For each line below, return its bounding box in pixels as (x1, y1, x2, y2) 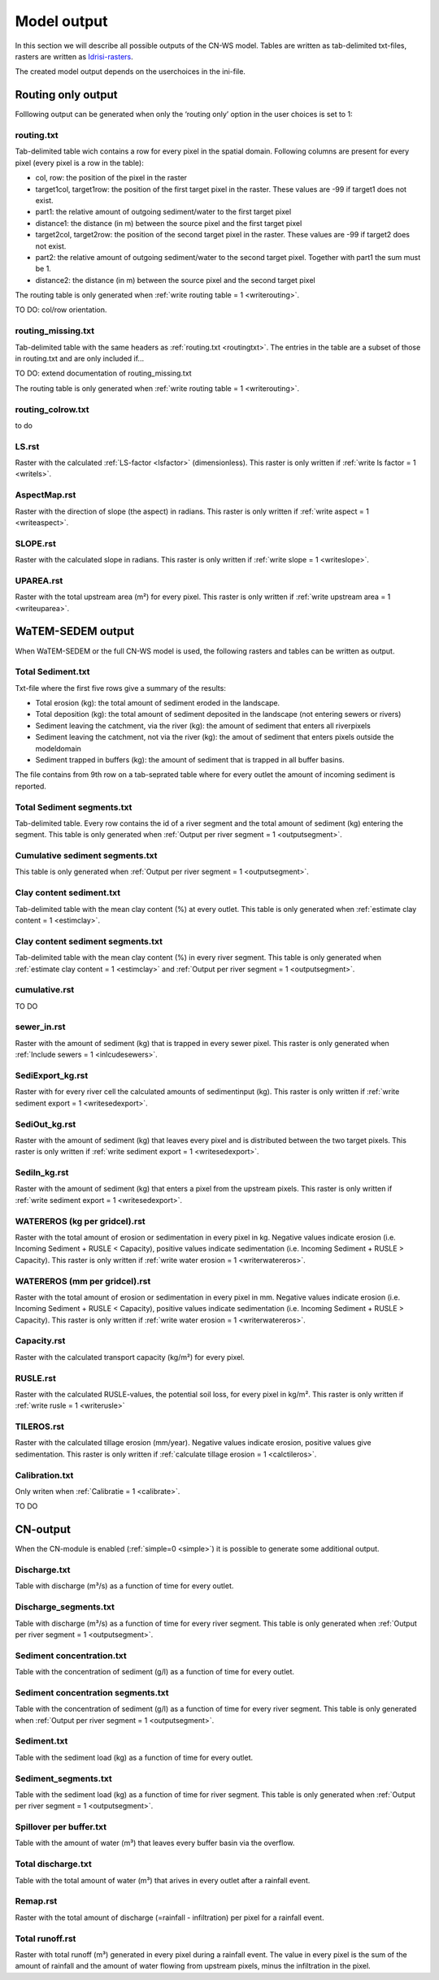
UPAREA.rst (15, 575, 63, 586)
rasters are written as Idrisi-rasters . (15, 51, 133, 61)
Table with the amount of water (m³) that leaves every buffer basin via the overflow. (15, 1838, 295, 1848)
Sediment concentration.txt (15, 1650, 128, 1661)
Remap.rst (15, 1895, 58, 1907)
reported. (15, 781, 46, 791)
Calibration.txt (15, 1470, 74, 1481)
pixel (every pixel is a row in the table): (15, 158, 144, 167)
